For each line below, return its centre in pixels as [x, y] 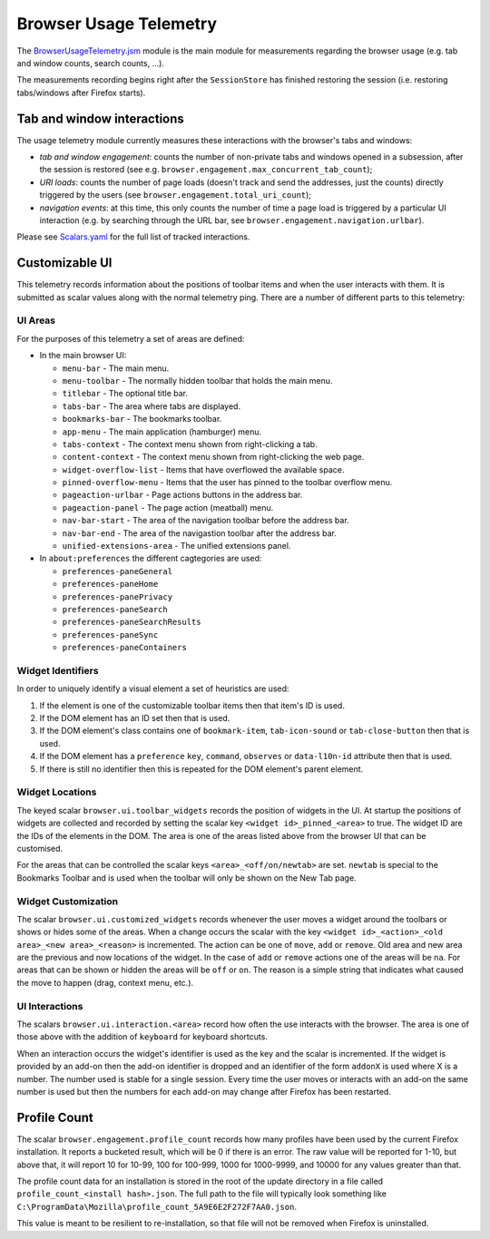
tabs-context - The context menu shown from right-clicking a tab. [190, 444]
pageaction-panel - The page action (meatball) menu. [168, 507]
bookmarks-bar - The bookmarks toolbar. [142, 419]
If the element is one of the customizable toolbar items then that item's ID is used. [192, 705]
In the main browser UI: [83, 356]
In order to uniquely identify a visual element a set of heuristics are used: [153, 688]
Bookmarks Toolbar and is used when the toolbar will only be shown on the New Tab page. [187, 878]
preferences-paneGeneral [117, 571]
